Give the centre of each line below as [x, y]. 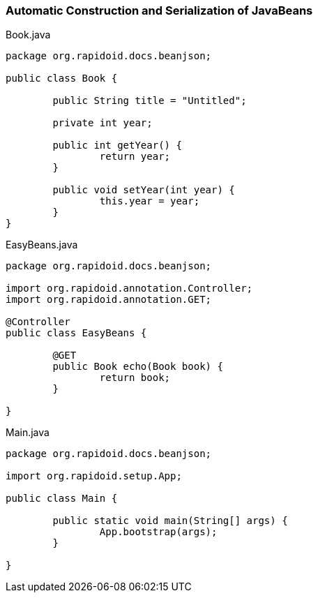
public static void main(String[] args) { [170, 521]
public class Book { [62, 79]
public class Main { [62, 499]
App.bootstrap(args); [158, 532]
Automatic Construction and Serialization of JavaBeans [159, 10]
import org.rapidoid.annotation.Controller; [129, 289]
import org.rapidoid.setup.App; [94, 476]
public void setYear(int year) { [144, 190]
